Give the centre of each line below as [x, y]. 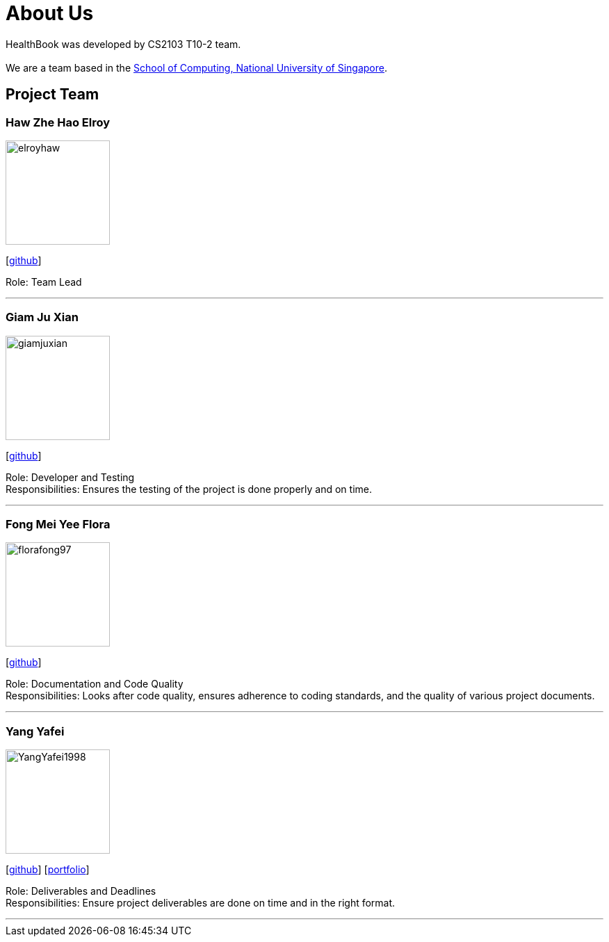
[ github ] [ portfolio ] [48, 870]
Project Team [52, 95]
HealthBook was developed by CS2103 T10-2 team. [123, 44]
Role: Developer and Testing [70, 477]
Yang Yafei [35, 731]
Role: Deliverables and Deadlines [81, 891]
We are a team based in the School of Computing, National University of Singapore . [197, 67]
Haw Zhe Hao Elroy [58, 122]
